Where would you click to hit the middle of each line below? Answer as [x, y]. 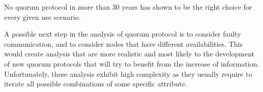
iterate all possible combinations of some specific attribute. [96, 84]
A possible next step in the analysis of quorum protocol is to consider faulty [123, 34]
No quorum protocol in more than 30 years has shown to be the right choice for [128, 7]
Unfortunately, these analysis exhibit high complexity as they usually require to [128, 73]
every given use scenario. [42, 17]
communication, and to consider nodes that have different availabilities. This [123, 43]
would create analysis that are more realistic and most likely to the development [129, 54]
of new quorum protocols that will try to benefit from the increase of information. [132, 63]
